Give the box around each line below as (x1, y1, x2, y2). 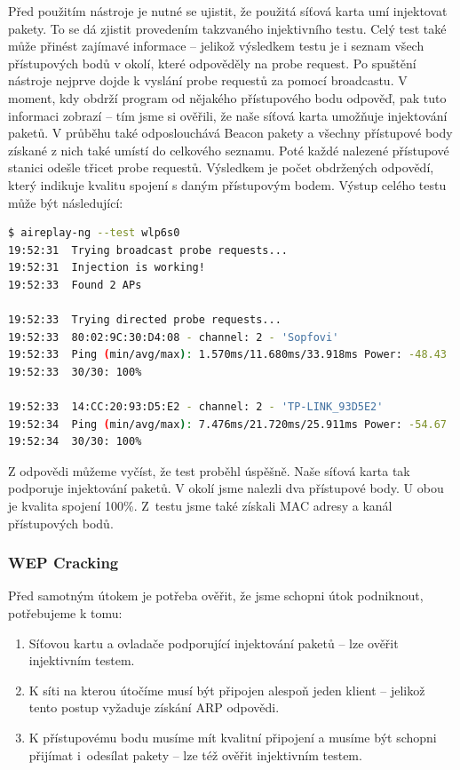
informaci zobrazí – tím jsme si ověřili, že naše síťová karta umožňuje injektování (8, 106, 448, 124)
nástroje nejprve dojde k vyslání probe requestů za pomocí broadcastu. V (8, 71, 408, 90)
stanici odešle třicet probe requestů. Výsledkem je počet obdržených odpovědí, (8, 158, 434, 177)
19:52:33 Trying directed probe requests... (8, 314, 282, 327)
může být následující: (8, 193, 123, 211)
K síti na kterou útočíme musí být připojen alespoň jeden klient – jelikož (28, 680, 425, 699)
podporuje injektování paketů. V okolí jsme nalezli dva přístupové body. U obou (8, 479, 444, 497)
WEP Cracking (8, 552, 119, 574)
